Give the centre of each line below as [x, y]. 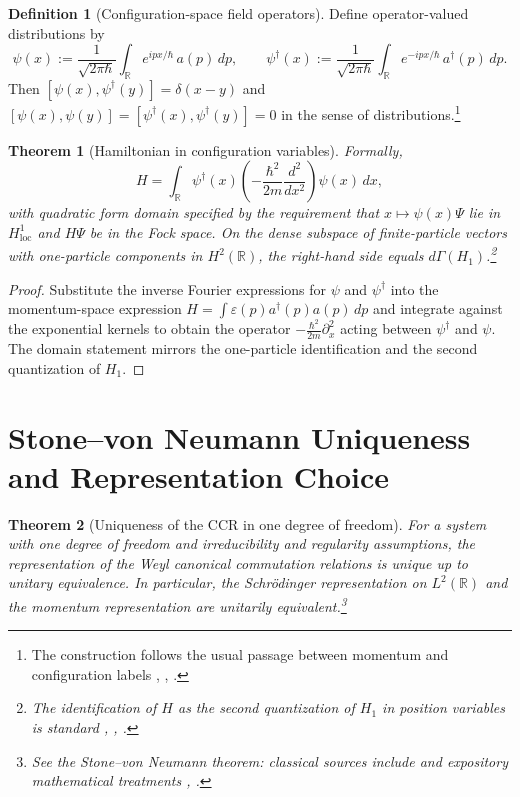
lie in [484, 212]
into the [414, 288]
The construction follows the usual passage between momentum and [240, 654]
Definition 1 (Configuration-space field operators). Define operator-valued [238, 13]
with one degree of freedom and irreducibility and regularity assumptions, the [242, 543]
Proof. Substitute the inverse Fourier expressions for [167, 288]
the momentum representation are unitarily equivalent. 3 [177, 604]
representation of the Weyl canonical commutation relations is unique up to [238, 562]
